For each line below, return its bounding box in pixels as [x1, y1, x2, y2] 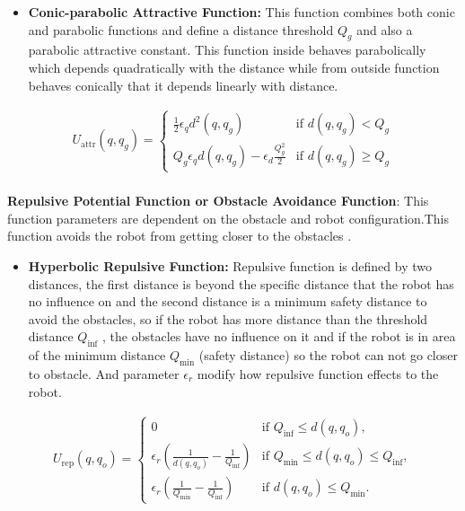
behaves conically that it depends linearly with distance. [28, 75, 338, 94]
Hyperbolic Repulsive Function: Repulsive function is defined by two [28, 256, 432, 275]
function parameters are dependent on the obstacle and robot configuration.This [7, 208, 450, 227]
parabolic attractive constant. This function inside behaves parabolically [28, 40, 426, 59]
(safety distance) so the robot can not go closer [198, 346, 458, 365]
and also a [356, 20, 413, 39]
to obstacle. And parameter [28, 364, 180, 383]
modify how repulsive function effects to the [197, 364, 439, 383]
